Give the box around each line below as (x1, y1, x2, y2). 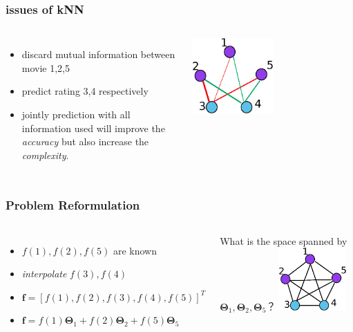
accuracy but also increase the (21, 134, 149, 149)
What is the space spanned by (220, 233, 347, 248)
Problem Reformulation (6, 196, 140, 214)
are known (113, 243, 158, 257)
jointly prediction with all (21, 107, 131, 121)
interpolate (21, 266, 67, 281)
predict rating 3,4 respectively (21, 84, 149, 98)
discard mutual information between (21, 47, 175, 62)
